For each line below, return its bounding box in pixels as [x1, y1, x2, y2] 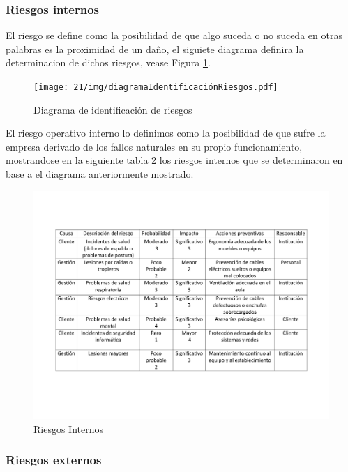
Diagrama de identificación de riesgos [33, 102, 192, 116]
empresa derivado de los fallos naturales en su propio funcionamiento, [6, 139, 303, 153]
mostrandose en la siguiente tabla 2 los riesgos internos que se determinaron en [6, 153, 343, 167]
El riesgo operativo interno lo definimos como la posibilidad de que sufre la [6, 125, 326, 140]
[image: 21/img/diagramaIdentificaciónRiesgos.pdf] [33, 82, 278, 92]
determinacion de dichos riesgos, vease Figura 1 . [6, 55, 211, 70]
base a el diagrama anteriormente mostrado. [6, 167, 194, 181]
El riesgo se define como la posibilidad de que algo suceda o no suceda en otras [6, 28, 342, 43]
